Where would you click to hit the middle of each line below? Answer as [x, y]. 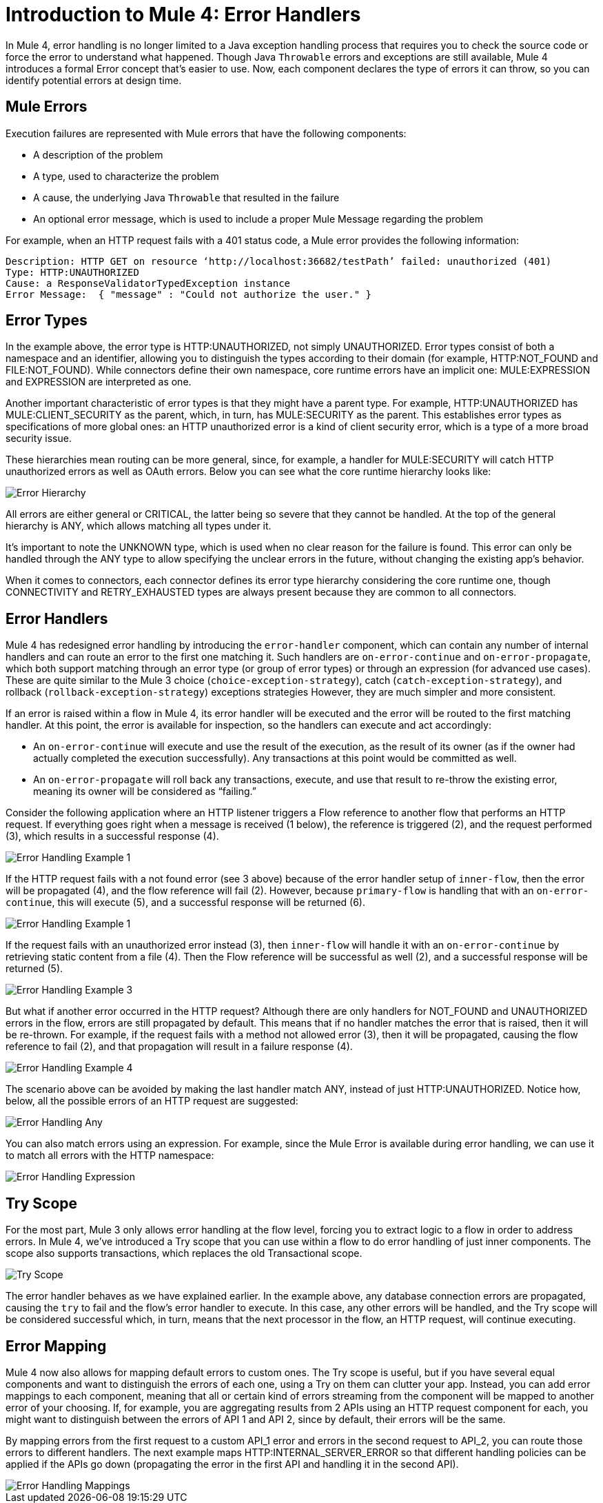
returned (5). [34, 969]
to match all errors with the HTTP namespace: [110, 1156]
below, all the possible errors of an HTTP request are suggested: [152, 1101]
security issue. [39, 438]
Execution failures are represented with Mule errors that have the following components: [206, 133]
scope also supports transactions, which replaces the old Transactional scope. [184, 1253]
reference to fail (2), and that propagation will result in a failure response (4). [179, 1047]
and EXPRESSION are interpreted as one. [99, 382]
